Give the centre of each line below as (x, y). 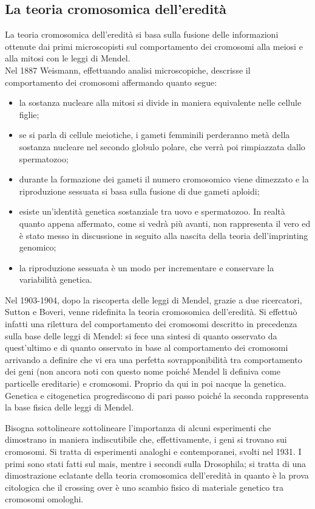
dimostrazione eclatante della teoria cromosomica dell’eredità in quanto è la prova (157, 475)
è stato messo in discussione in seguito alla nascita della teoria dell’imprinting (164, 235)
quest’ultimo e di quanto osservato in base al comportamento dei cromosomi (147, 348)
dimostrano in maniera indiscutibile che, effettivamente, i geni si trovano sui (146, 439)
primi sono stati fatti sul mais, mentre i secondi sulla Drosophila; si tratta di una (156, 463)
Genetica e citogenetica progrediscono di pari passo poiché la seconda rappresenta (157, 395)
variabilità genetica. (56, 279)
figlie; (29, 114)
